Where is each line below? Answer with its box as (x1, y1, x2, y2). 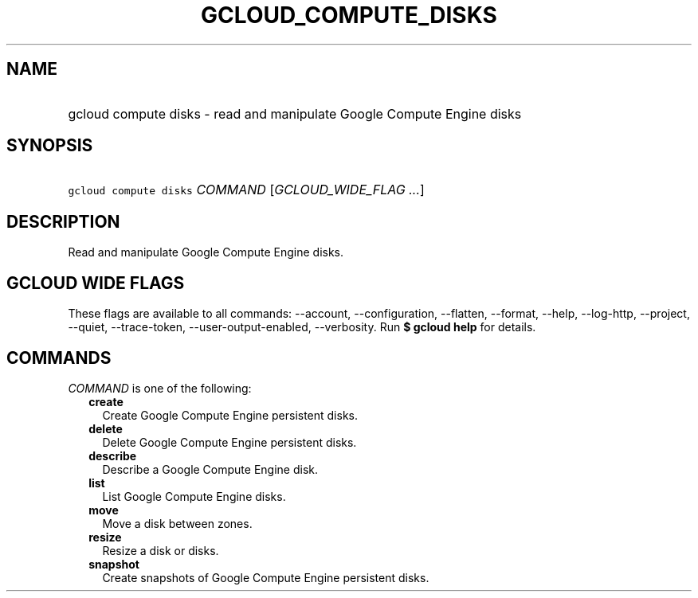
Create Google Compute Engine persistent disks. (102, 408, 359, 422)
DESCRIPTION (6, 211, 120, 232)
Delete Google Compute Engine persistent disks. (102, 435, 357, 449)
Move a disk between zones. (102, 516, 253, 530)
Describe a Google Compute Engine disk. (102, 462, 319, 476)
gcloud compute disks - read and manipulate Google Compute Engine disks (68, 105, 522, 122)
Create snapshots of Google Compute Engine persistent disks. (102, 570, 429, 584)
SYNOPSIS (6, 135, 93, 156)
